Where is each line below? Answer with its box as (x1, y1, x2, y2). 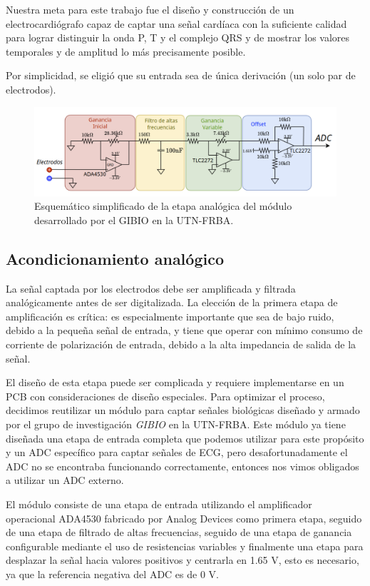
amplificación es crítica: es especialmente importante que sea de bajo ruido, (6, 308, 334, 323)
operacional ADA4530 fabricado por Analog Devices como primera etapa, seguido (6, 510, 362, 525)
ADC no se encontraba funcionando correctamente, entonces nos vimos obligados (6, 458, 359, 473)
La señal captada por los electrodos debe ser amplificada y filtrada (6, 281, 296, 295)
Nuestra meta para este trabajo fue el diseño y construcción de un (6, 2, 294, 16)
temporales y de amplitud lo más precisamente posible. (6, 44, 246, 59)
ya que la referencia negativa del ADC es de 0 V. (6, 566, 219, 581)
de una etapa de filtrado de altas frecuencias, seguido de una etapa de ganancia (6, 525, 352, 540)
